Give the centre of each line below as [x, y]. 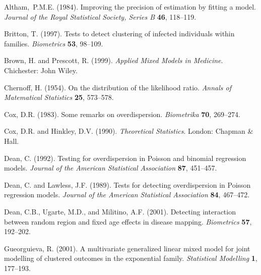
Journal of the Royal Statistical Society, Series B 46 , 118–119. [100, 16]
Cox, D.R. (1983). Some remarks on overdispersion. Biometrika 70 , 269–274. [122, 114]
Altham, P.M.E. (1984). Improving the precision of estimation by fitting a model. [130, 7]
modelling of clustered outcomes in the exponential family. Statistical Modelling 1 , [131, 258]
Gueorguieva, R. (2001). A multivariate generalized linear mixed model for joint [127, 248]
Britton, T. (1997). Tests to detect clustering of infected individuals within [119, 34]
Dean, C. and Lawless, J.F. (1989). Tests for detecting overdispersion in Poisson [127, 184]
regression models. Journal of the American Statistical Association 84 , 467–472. [127, 195]
